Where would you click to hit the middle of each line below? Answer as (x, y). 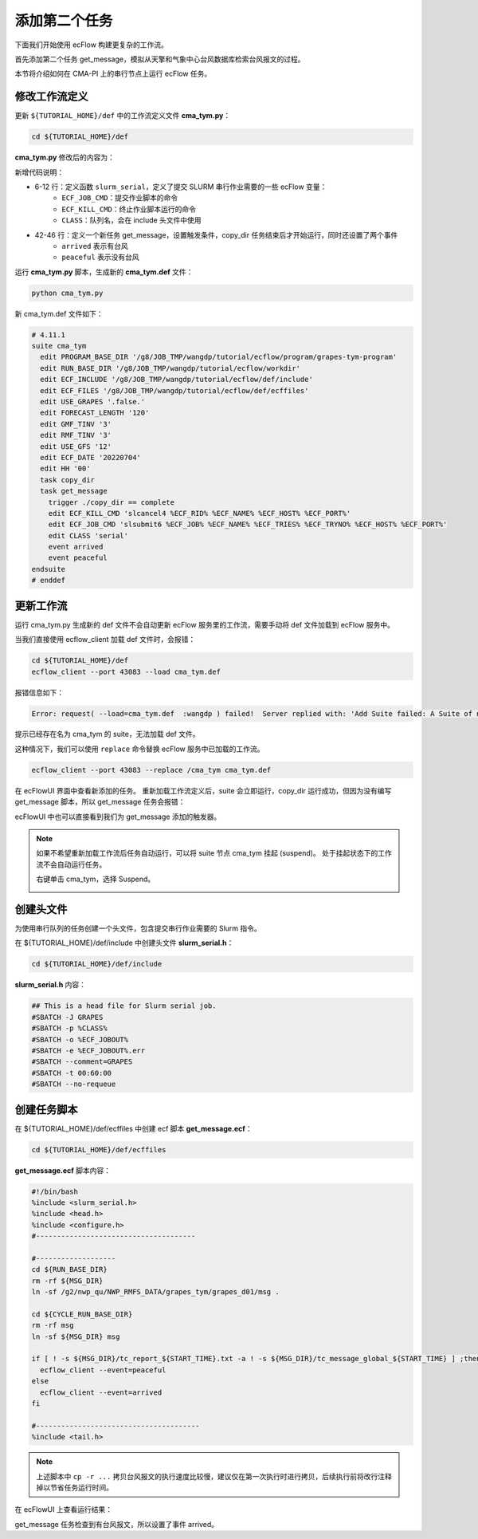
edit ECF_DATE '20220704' (90, 457)
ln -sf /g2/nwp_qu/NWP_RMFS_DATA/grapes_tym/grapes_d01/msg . (155, 1292)
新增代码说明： (39, 172)
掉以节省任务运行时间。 (74, 1487)
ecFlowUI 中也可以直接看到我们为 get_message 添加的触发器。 (118, 817)
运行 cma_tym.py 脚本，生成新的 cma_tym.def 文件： (104, 272)
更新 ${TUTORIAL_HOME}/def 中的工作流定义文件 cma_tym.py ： (123, 116)
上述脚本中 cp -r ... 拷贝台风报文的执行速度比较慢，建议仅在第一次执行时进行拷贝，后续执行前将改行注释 (214, 1476)
